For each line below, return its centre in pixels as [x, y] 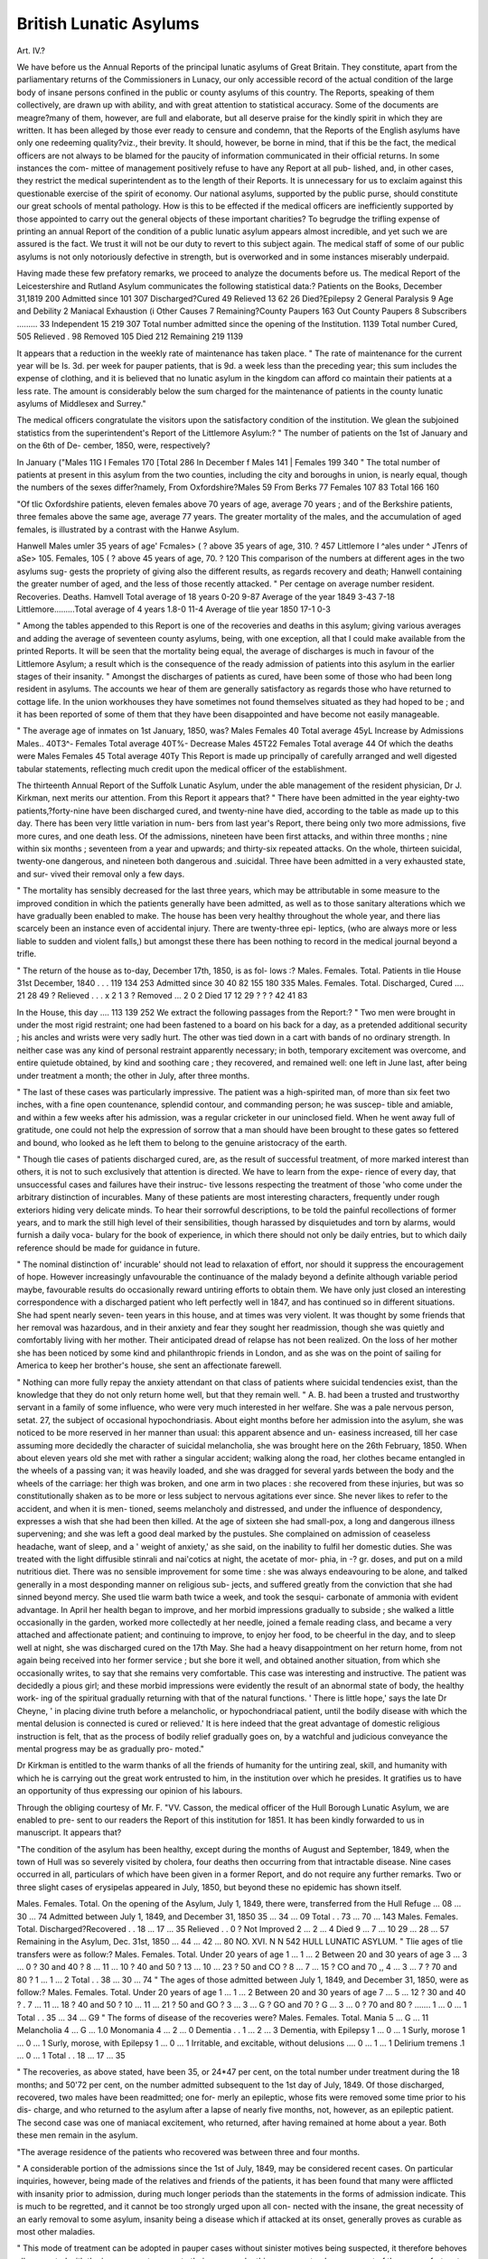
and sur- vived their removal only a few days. [101, 874]
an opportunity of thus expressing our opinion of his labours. [130, 1791]
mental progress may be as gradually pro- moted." [111, 1748]
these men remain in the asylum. [77, 2135]
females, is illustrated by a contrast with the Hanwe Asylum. [128, 530]
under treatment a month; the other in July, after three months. [133, 1075]
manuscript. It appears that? [69, 1833]
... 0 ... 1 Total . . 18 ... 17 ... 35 [71, 2055]
